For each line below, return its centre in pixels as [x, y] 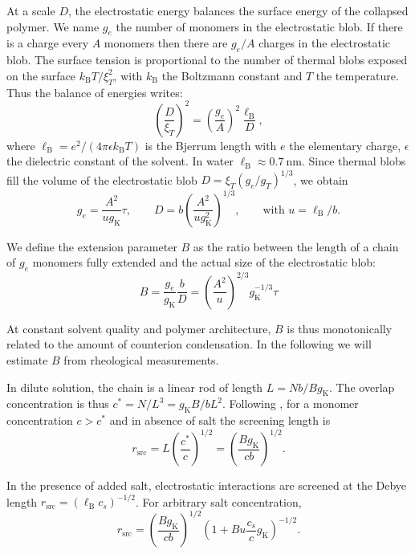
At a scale [31, 10]
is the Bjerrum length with [211, 145]
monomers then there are [166, 43]
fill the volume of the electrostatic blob [102, 179]
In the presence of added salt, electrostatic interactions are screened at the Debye [207, 485]
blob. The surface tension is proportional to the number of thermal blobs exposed [207, 60]
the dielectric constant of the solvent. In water [120, 161]
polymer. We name [53, 26]
